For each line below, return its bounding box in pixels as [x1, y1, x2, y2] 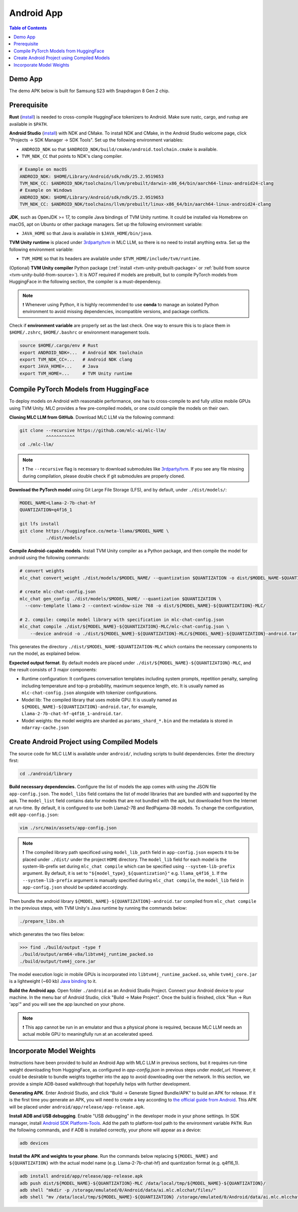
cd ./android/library [19, 771, 73, 777]
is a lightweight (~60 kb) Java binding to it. [9, 978, 97, 984]
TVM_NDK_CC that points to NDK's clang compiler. [21, 153, 123, 159]
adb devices [19, 1140, 49, 1146]
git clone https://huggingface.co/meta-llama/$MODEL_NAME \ [19, 528, 169, 534]
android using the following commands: [9, 555, 90, 561]
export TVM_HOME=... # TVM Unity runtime [19, 370, 133, 376]
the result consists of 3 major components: [9, 666, 97, 672]
